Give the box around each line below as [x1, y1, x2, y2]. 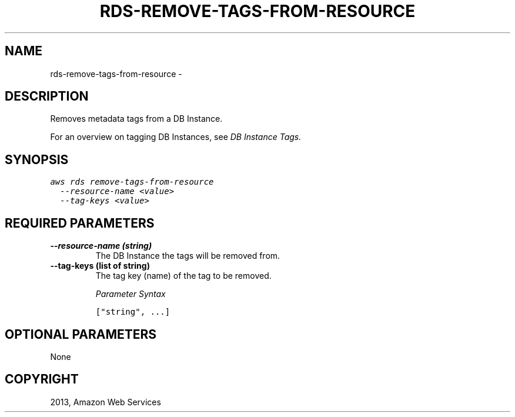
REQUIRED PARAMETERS [5, 215, 155, 231]
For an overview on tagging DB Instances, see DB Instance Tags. [50, 132, 302, 142]
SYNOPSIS [5, 152, 69, 167]
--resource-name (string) [50, 241, 152, 251]
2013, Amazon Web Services [50, 396, 161, 407]
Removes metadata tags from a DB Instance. [50, 114, 223, 124]
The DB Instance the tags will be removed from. [95, 251, 280, 261]
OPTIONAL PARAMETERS [5, 326, 157, 342]
